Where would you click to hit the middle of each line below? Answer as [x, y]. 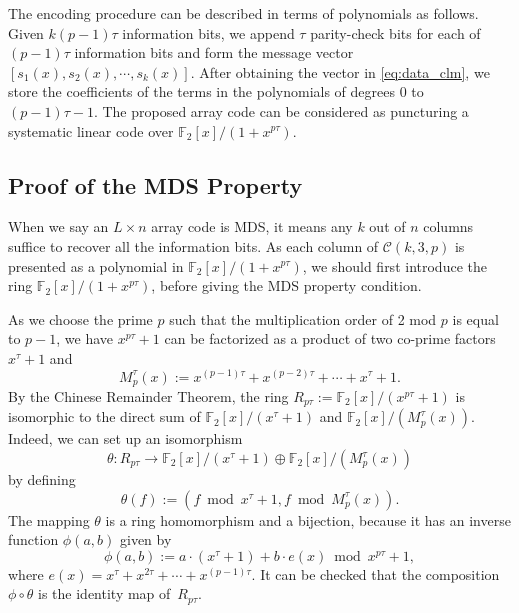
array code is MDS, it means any [252, 226]
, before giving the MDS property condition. [286, 285]
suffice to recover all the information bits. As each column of [193, 245]
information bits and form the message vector [214, 52]
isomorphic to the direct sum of [104, 416]
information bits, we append [208, 32]
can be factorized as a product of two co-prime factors [330, 338]
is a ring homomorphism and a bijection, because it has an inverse [308, 519]
